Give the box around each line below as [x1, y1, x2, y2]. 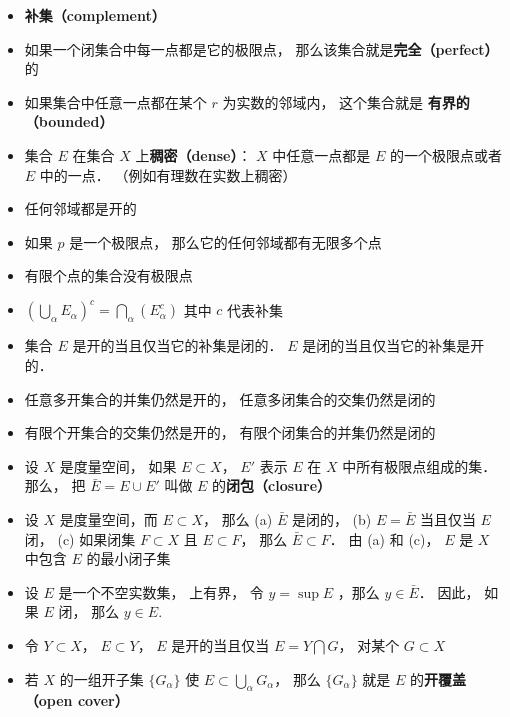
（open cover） [24, 690, 129, 711]
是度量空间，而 [59, 509, 158, 529]
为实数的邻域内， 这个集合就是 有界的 [222, 91, 470, 112]
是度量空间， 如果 [59, 455, 177, 476]
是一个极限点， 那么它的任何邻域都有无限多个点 [69, 231, 382, 252]
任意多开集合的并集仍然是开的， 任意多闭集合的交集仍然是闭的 [24, 388, 436, 409]
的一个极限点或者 [390, 144, 503, 165]
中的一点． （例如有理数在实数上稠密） [39, 164, 297, 185]
